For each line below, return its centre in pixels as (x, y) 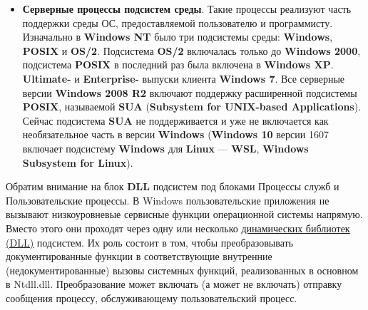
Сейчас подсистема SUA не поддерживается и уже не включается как (175, 120)
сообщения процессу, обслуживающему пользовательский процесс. (152, 298)
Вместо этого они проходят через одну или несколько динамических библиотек (178, 228)
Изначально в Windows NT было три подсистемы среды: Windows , (178, 37)
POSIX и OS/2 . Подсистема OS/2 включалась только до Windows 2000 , (191, 50)
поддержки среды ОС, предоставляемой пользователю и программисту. (178, 22)
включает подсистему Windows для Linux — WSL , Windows (165, 148)
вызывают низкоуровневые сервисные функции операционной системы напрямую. (184, 214)
